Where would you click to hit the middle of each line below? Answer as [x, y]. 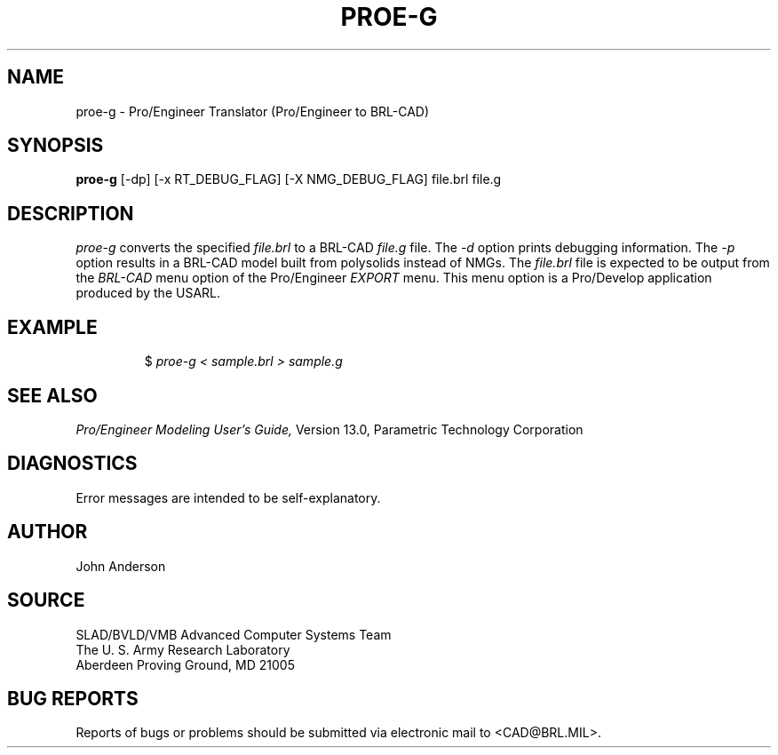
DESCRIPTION [71, 213]
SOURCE [46, 600]
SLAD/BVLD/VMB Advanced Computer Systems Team [234, 634]
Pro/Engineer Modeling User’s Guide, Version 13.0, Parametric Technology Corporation [329, 429]
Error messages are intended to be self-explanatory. [228, 497]
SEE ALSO [52, 395]
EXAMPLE [52, 327]
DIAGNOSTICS [72, 464]
